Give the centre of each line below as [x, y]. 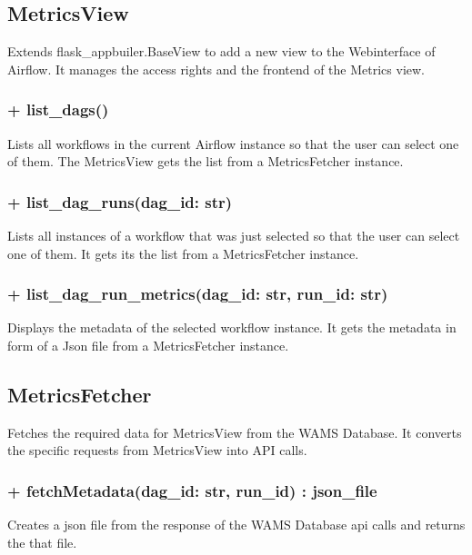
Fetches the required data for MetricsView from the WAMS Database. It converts [235, 432]
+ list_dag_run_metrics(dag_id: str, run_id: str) [198, 294]
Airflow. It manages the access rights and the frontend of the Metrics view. [216, 69]
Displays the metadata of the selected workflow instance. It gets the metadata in [232, 327]
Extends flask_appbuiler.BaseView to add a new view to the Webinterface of [221, 51]
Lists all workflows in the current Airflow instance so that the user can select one [233, 143]
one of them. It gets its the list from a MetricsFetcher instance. [183, 253]
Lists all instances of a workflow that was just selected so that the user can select [234, 236]
